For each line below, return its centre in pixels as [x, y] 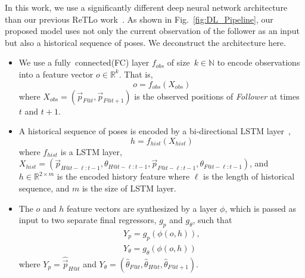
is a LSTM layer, [91, 151]
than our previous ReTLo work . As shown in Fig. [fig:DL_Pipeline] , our [139, 19]
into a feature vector [56, 74]
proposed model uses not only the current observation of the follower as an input [152, 31]
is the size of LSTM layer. [129, 188]
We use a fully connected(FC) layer [84, 62]
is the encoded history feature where [123, 176]
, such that [212, 220]
